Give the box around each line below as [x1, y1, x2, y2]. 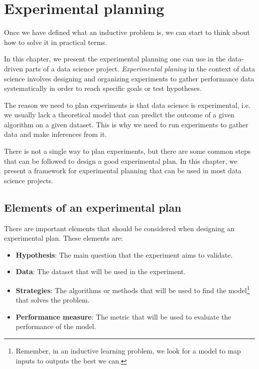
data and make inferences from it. [4, 129, 107, 139]
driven [4, 63, 23, 73]
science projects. [4, 175, 53, 185]
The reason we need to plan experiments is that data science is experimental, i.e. [4, 99, 251, 110]
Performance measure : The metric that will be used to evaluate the [15, 311, 232, 322]
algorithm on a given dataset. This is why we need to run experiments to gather [4, 119, 249, 129]
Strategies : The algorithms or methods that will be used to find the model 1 [15, 284, 250, 295]
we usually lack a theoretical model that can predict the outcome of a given [4, 109, 235, 120]
